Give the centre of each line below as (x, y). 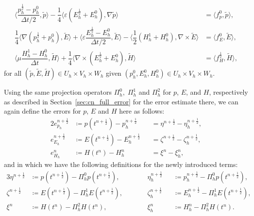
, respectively (229, 92)
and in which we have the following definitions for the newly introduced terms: (121, 164)
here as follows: (142, 111)
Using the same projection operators (58, 92)
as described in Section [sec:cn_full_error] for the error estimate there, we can (121, 101)
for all (13, 73)
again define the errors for (42, 111)
